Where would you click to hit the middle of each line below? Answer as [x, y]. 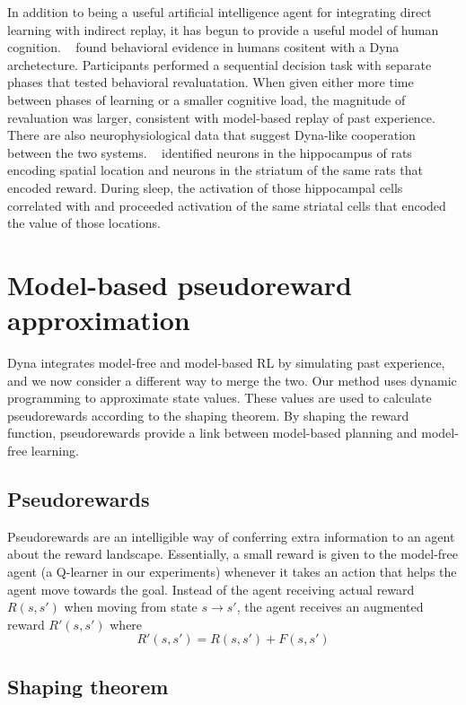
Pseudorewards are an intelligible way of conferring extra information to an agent [231, 536]
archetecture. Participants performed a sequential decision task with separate [220, 64]
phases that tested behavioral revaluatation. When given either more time [211, 82]
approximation [99, 320]
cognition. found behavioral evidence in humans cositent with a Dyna [203, 47]
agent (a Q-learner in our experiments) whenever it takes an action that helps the [232, 571]
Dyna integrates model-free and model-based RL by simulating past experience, [226, 363]
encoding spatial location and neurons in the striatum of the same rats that [215, 170]
